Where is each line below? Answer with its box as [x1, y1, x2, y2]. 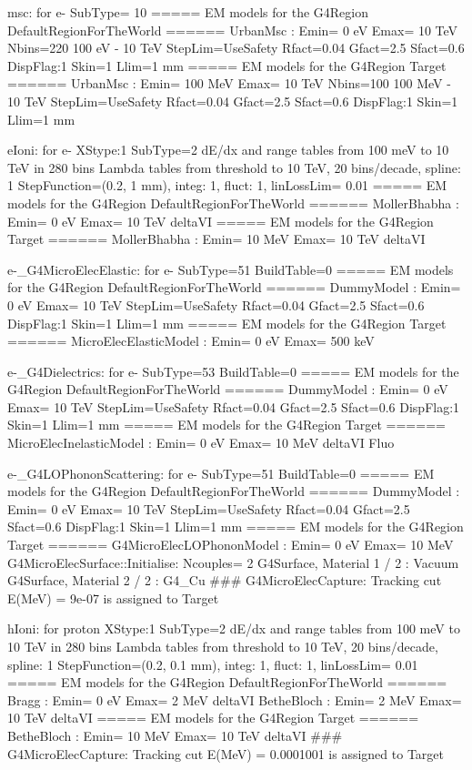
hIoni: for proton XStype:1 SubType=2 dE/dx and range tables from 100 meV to [7, 619, 460, 638]
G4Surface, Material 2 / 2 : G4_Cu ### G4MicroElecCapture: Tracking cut [7, 571, 442, 590]
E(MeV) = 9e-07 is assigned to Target [7, 588, 219, 607]
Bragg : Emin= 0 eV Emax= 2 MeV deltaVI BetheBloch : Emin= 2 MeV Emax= [7, 690, 462, 709]
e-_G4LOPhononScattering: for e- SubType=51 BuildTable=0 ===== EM [7, 463, 435, 482]
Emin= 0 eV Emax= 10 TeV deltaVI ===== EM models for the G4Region [7, 211, 434, 230]
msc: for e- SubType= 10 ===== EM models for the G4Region [7, 3, 368, 21]
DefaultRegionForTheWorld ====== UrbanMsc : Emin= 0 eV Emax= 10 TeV [7, 20, 458, 39]
